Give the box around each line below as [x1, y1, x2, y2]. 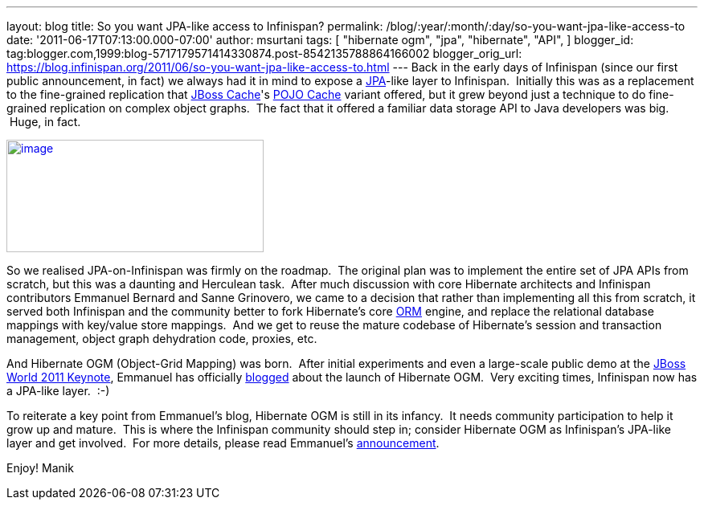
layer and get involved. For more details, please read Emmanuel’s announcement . [6, 436, 440, 450]
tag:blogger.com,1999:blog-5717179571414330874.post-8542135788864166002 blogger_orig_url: [6, 47, 522, 60]
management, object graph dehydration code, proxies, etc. [6, 332, 317, 345]
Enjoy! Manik [6, 461, 74, 475]
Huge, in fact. [9, 115, 81, 129]
